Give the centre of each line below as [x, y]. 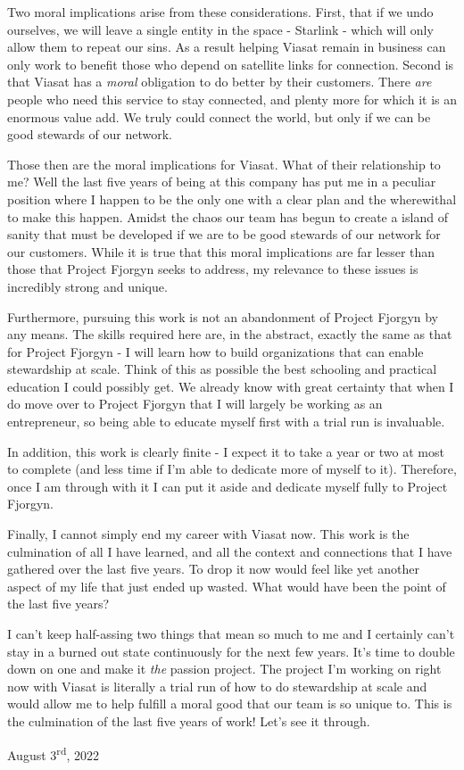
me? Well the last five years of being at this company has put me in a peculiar [222, 182]
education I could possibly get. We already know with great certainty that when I [231, 386]
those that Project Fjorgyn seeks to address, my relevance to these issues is [213, 269]
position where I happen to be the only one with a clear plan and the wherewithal [232, 199]
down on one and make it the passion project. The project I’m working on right [224, 669]
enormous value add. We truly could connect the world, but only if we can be [219, 116]
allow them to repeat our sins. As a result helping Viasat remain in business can [227, 47]
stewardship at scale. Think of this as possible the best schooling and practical [222, 369]
